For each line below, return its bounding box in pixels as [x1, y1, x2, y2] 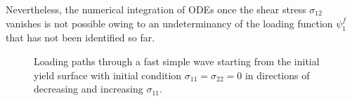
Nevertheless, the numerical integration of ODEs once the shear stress [6, 2, 306, 16]
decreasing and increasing [34, 81, 143, 96]
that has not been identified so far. [6, 30, 155, 45]
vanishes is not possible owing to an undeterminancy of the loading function [6, 15, 333, 30]
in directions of [245, 67, 310, 82]
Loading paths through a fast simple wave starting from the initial [34, 53, 320, 68]
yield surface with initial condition [34, 67, 182, 82]
